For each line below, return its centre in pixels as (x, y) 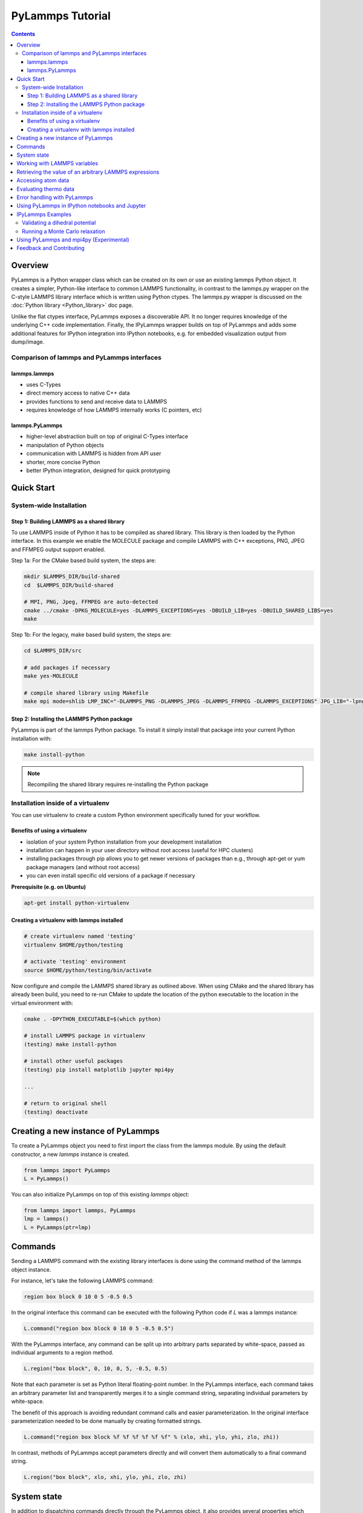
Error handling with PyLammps (55, 197)
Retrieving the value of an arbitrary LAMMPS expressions (88, 172)
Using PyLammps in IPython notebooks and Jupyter (81, 206)
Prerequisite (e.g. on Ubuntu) (48, 887)
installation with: (31, 738)
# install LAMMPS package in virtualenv (84, 1036)
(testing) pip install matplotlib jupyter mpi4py (99, 1069)
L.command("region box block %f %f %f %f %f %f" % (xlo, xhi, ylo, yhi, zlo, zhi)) (152, 1437)
